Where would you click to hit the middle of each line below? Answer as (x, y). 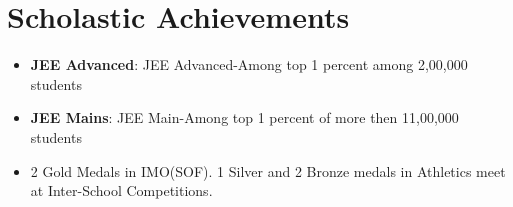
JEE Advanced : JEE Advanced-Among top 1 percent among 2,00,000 (249, 64)
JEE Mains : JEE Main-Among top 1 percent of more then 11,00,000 (244, 117)
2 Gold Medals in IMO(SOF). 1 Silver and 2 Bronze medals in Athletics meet (268, 170)
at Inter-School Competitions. (121, 190)
